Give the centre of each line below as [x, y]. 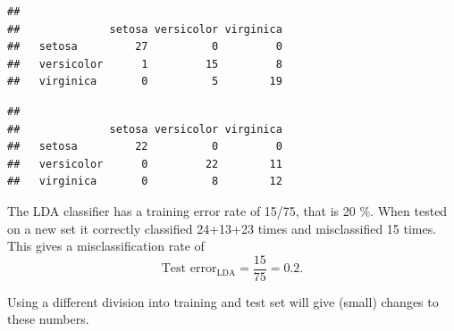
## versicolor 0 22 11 [145, 164]
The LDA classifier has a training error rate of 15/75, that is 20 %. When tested [227, 210]
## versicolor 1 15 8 [145, 64]
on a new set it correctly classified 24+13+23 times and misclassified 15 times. [222, 228]
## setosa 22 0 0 [145, 147]
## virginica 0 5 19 [145, 82]
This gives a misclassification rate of [106, 246]
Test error [189, 269]
